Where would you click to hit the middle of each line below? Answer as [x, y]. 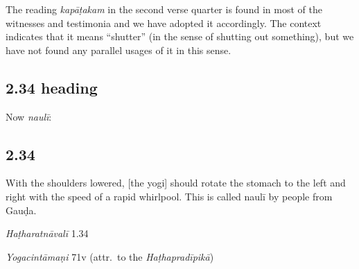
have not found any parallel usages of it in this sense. [119, 50]
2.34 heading [52, 87]
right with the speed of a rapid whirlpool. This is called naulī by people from [169, 196]
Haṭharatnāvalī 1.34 [47, 233]
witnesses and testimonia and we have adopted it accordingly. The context [164, 23]
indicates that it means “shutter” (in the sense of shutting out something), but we [180, 36]
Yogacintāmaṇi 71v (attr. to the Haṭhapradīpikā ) [110, 256]
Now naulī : [29, 116]
